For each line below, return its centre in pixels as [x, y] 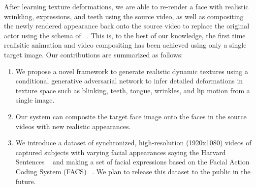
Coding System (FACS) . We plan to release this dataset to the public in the [133, 171]
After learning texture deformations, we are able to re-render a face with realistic [126, 6]
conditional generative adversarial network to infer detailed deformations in [129, 81]
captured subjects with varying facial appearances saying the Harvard [121, 152]
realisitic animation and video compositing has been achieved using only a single [125, 45]
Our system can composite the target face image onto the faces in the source [131, 116]
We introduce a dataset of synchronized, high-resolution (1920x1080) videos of [133, 143]
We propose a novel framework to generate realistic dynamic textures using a [132, 71]
